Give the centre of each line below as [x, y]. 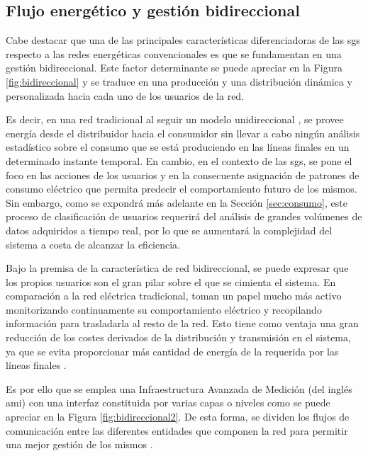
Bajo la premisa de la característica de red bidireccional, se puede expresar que [177, 268]
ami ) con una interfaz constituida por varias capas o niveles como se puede [168, 403]
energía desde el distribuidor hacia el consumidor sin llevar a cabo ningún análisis [183, 133]
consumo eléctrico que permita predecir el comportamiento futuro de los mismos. [182, 189]
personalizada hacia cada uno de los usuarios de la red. [125, 95]
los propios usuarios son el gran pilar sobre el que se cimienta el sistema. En [171, 281]
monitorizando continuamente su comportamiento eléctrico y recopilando [164, 309]
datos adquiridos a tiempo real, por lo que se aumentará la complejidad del [169, 230]
